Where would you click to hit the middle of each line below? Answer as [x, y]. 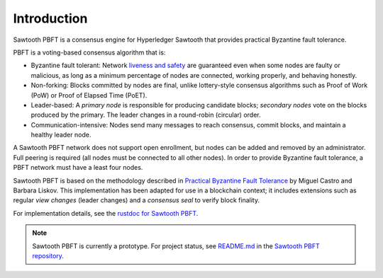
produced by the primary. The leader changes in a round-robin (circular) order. [146, 115]
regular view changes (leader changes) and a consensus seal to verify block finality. [137, 200]
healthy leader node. [61, 135]
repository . [48, 255]
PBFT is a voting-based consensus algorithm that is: [89, 52]
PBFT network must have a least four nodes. [78, 168]
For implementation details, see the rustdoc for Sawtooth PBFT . [106, 213]
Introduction [50, 18]
